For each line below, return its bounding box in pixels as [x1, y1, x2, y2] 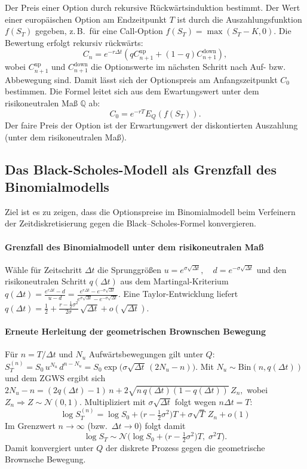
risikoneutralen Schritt [5, 275, 87, 287]
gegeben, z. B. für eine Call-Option [35, 24, 163, 37]
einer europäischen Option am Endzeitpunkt [5, 13, 167, 25]
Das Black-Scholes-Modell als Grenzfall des [5, 160, 277, 178]
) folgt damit [139, 419, 186, 431]
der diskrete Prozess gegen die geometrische [105, 441, 265, 453]
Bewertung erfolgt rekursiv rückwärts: [5, 36, 143, 48]
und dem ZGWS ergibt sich [5, 372, 106, 384]
